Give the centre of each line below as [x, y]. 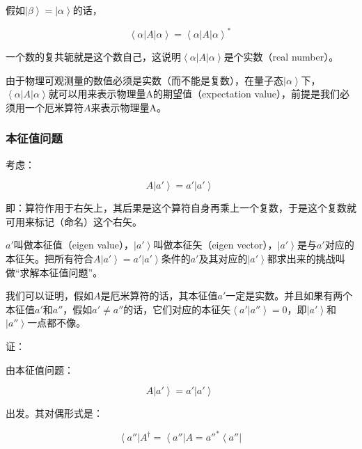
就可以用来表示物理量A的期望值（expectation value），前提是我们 [194, 94]
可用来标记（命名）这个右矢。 [74, 221]
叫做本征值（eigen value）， [74, 245]
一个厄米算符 [54, 107]
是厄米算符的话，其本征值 [159, 296]
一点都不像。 [57, 323]
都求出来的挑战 [301, 259]
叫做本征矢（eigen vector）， [215, 245]
